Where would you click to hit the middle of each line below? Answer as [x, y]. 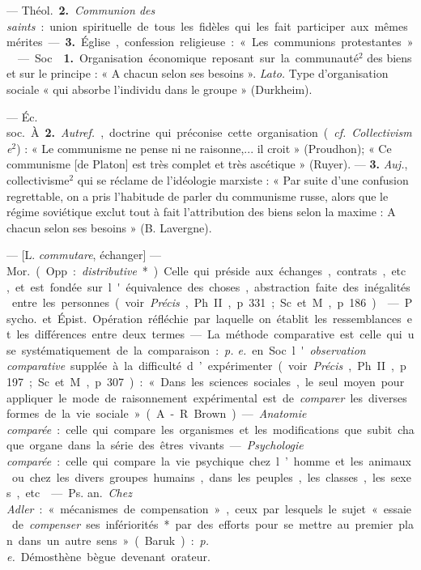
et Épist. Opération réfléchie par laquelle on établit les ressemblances [222, 318]
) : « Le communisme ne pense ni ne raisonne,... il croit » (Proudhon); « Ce [204, 148]
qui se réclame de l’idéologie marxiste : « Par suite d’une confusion [243, 179]
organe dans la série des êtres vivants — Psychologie [166, 445]
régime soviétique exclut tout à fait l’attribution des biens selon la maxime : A [201, 212]
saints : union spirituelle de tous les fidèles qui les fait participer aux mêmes [207, 26]
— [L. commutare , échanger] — [84, 255]
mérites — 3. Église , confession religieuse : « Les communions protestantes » [210, 42]
